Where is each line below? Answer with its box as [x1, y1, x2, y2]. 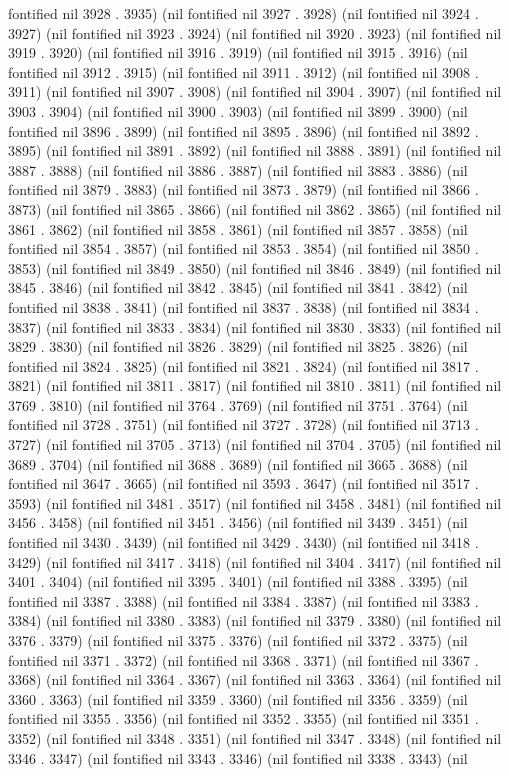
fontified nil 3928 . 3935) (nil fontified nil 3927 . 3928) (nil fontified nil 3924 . [8, 3, 479, 23]
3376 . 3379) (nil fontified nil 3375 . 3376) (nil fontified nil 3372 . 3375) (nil [8, 630, 468, 650]
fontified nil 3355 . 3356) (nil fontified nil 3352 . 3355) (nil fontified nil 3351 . [8, 708, 479, 729]
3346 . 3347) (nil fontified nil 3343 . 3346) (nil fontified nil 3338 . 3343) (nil [8, 747, 468, 768]
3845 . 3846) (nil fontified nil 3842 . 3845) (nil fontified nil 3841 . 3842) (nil [8, 277, 468, 298]
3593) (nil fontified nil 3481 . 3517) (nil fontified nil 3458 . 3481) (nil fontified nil [8, 492, 502, 513]
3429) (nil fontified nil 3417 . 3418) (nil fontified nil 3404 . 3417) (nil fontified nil [8, 551, 502, 572]
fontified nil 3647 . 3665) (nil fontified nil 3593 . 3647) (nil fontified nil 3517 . [8, 473, 479, 494]
